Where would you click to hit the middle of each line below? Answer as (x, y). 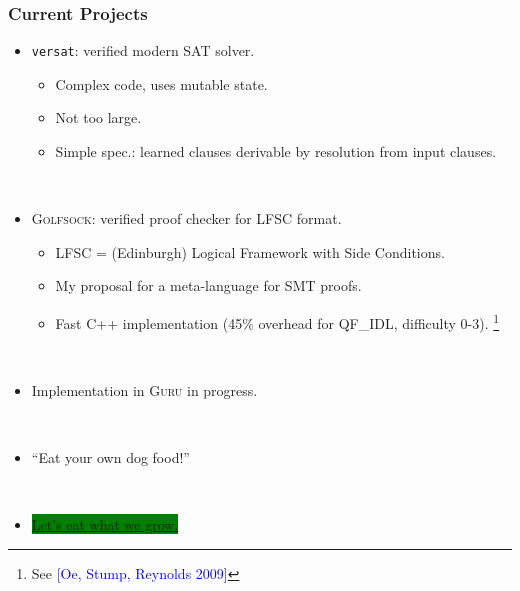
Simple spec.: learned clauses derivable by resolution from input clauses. (276, 151)
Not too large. (98, 117)
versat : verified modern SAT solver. (143, 50)
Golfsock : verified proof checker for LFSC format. (186, 218)
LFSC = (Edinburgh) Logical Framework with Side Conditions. (250, 251)
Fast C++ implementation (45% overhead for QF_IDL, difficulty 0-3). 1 (277, 321)
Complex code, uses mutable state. (161, 83)
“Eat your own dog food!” (110, 457)
